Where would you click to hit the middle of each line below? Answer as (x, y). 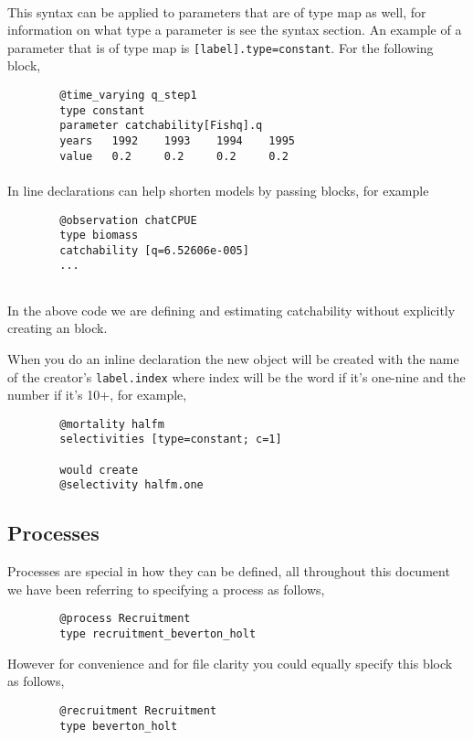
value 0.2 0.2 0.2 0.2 (174, 156)
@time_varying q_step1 (128, 96)
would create (99, 470)
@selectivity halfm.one (131, 485)
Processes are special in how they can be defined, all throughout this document (229, 571)
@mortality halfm (112, 424)
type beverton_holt (119, 726)
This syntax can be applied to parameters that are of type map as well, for (217, 11)
